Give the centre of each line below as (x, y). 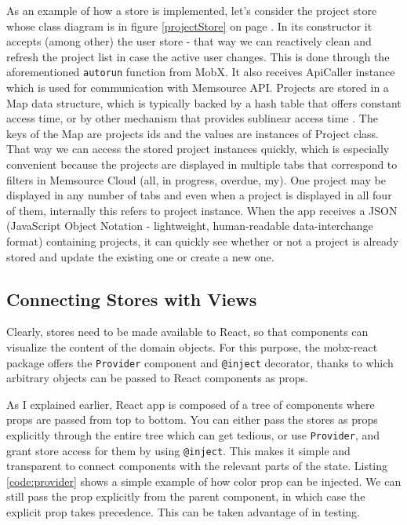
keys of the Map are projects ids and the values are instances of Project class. (193, 133)
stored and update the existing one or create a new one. (140, 256)
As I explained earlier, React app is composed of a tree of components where (191, 404)
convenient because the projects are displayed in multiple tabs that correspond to (202, 164)
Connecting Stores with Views (132, 299)
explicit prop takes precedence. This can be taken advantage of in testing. (184, 512)
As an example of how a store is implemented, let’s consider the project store (192, 10)
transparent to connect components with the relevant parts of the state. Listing (197, 466)
